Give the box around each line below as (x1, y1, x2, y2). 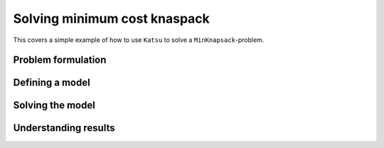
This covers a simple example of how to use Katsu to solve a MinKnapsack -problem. (13, 36, 265, 44)
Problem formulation (13, 54, 107, 66)
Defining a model (13, 77, 90, 89)
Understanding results (13, 122, 115, 134)
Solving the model (13, 100, 95, 112)
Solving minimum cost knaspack (13, 11, 210, 26)
